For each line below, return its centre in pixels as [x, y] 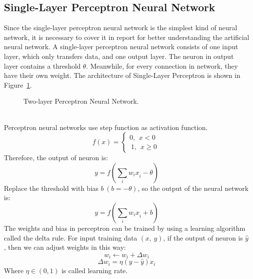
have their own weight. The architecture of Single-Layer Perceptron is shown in [122, 75]
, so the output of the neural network [193, 188]
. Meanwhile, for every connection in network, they [162, 65]
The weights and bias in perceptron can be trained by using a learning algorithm [125, 228]
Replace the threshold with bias [51, 188]
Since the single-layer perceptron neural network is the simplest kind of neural [121, 28]
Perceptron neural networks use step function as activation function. [106, 127]
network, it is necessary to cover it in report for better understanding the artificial [127, 37]
